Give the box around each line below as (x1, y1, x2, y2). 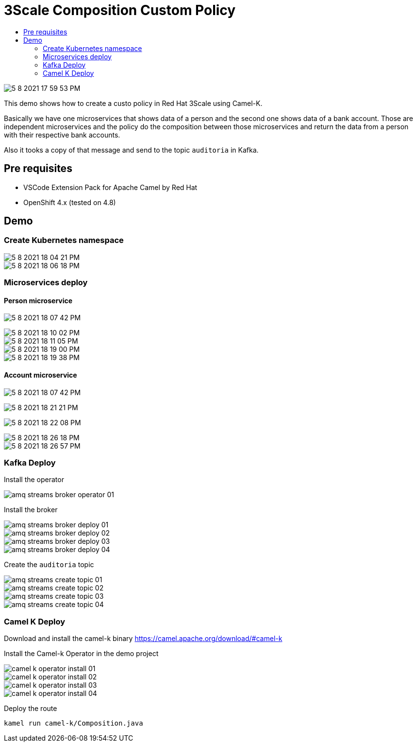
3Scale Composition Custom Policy (4, 2, 236, 18)
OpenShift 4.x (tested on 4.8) (23, 198, 116, 207)
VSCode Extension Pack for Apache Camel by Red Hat (23, 183, 198, 191)
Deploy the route (4, 704, 57, 713)
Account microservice (4, 371, 77, 380)
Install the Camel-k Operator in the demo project (4, 649, 159, 658)
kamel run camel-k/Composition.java (4, 719, 143, 728)
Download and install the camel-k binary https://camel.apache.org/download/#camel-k (4, 634, 283, 643)
